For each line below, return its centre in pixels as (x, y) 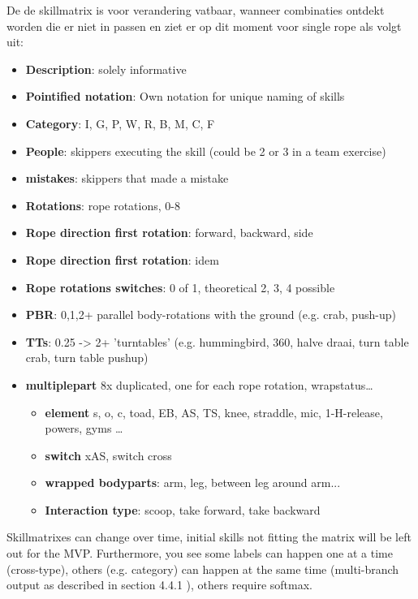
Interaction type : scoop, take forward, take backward (183, 509)
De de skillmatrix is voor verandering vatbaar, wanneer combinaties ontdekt (196, 10)
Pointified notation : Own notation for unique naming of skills (185, 96)
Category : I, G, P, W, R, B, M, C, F (120, 123)
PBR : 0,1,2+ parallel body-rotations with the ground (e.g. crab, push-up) (211, 315)
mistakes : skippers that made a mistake (127, 178)
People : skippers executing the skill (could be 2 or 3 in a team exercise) (206, 151)
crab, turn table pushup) (87, 358)
